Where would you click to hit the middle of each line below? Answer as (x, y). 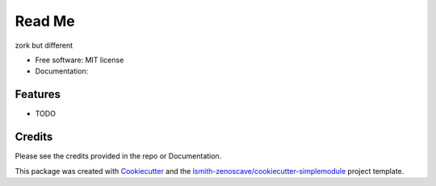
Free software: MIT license (80, 60)
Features (38, 94)
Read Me (45, 21)
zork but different (44, 45)
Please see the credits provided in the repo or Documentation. (118, 156)
